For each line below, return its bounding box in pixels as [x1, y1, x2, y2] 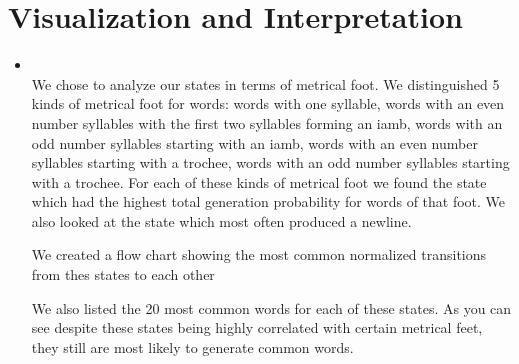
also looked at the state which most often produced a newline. [31, 210, 412, 231]
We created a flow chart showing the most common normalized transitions [31, 244, 487, 265]
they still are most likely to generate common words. [31, 336, 354, 357]
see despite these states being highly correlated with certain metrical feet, [31, 317, 483, 338]
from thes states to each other [31, 264, 215, 285]
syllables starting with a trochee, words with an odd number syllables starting [31, 152, 510, 173]
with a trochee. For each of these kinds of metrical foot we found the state [31, 171, 487, 192]
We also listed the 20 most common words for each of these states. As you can [31, 297, 512, 318]
